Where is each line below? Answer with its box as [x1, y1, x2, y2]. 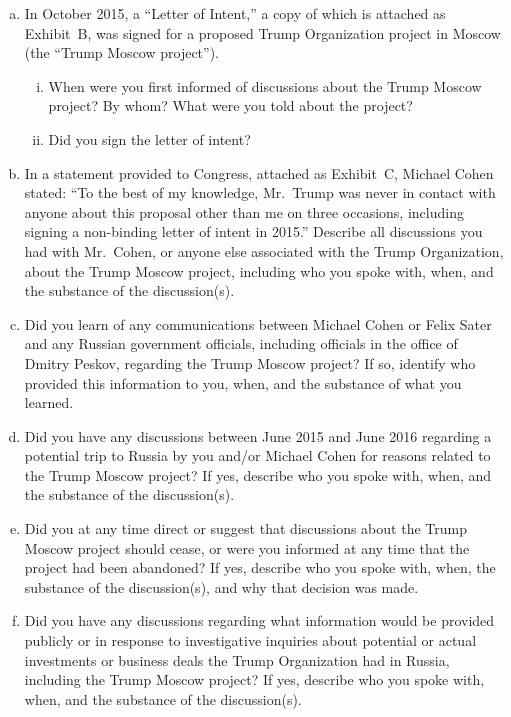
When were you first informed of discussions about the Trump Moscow [48, 75, 482, 96]
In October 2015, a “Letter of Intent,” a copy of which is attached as [24, 3, 446, 23]
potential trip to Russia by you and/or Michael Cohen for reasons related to [24, 445, 491, 466]
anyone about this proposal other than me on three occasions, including [24, 201, 464, 222]
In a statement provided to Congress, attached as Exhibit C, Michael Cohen [24, 162, 494, 183]
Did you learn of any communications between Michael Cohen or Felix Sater [24, 313, 492, 334]
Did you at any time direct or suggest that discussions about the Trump [24, 518, 467, 539]
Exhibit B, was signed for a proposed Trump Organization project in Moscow [24, 22, 501, 43]
